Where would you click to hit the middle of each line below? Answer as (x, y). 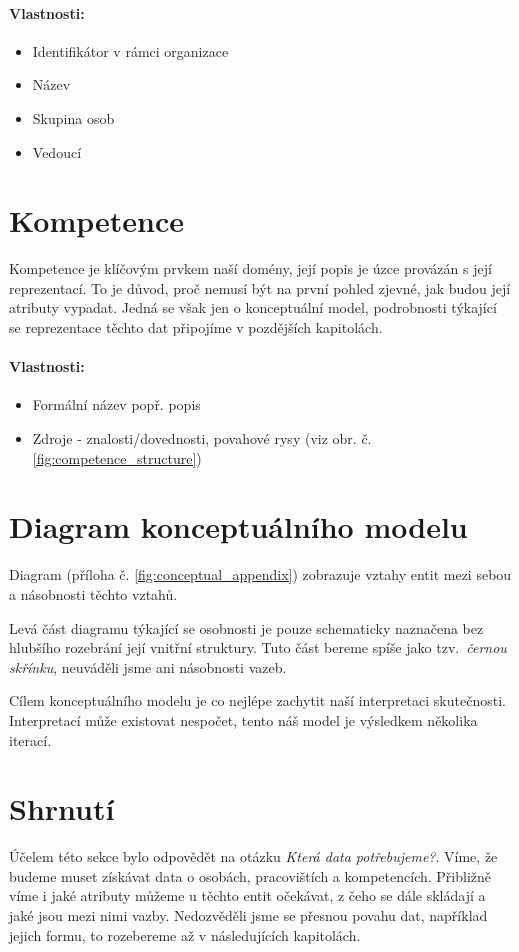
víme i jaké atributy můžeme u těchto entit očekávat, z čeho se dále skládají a (247, 895)
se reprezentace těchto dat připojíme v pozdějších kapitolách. (196, 327)
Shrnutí (62, 808)
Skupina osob (73, 117)
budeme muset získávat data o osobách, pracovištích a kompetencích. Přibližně (250, 875)
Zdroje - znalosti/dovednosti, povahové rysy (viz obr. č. (202, 438)
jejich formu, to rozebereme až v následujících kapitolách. (185, 934)
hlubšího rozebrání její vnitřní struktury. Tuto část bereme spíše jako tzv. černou (258, 647)
